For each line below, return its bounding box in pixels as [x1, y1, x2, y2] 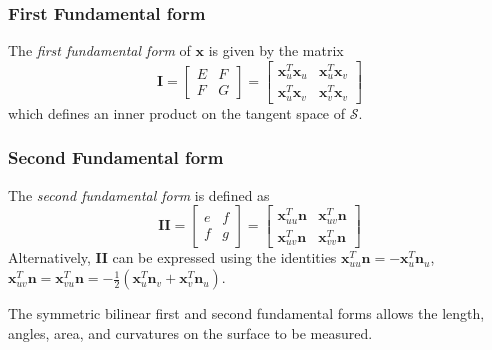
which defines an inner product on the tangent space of [8, 102, 346, 123]
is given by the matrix [208, 40, 344, 61]
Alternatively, [8, 247, 91, 268]
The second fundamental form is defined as [8, 184, 270, 205]
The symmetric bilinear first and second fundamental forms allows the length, [8, 303, 485, 324]
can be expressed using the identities [112, 247, 337, 268]
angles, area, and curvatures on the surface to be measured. [8, 322, 373, 343]
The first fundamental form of [8, 40, 191, 61]
